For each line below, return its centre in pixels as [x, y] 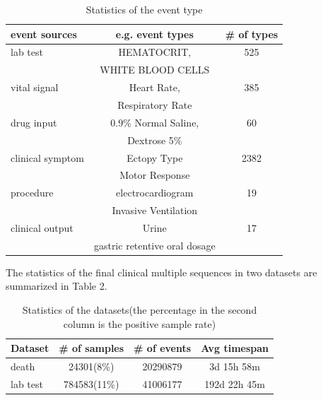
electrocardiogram [155, 193]
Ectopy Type [155, 157]
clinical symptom [47, 157]
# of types [252, 34]
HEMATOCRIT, [155, 52]
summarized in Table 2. [57, 286]
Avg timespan [235, 348]
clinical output [42, 227]
